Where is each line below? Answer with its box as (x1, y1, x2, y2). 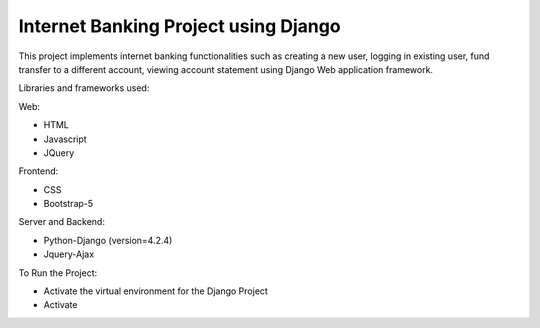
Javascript (43, 133, 87, 145)
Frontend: (18, 165, 59, 177)
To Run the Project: (18, 266, 98, 279)
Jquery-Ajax (43, 248, 95, 260)
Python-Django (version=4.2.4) (43, 234, 173, 246)
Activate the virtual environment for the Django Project (43, 285, 269, 297)
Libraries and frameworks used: (18, 82, 150, 94)
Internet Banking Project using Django (18, 15, 341, 37)
